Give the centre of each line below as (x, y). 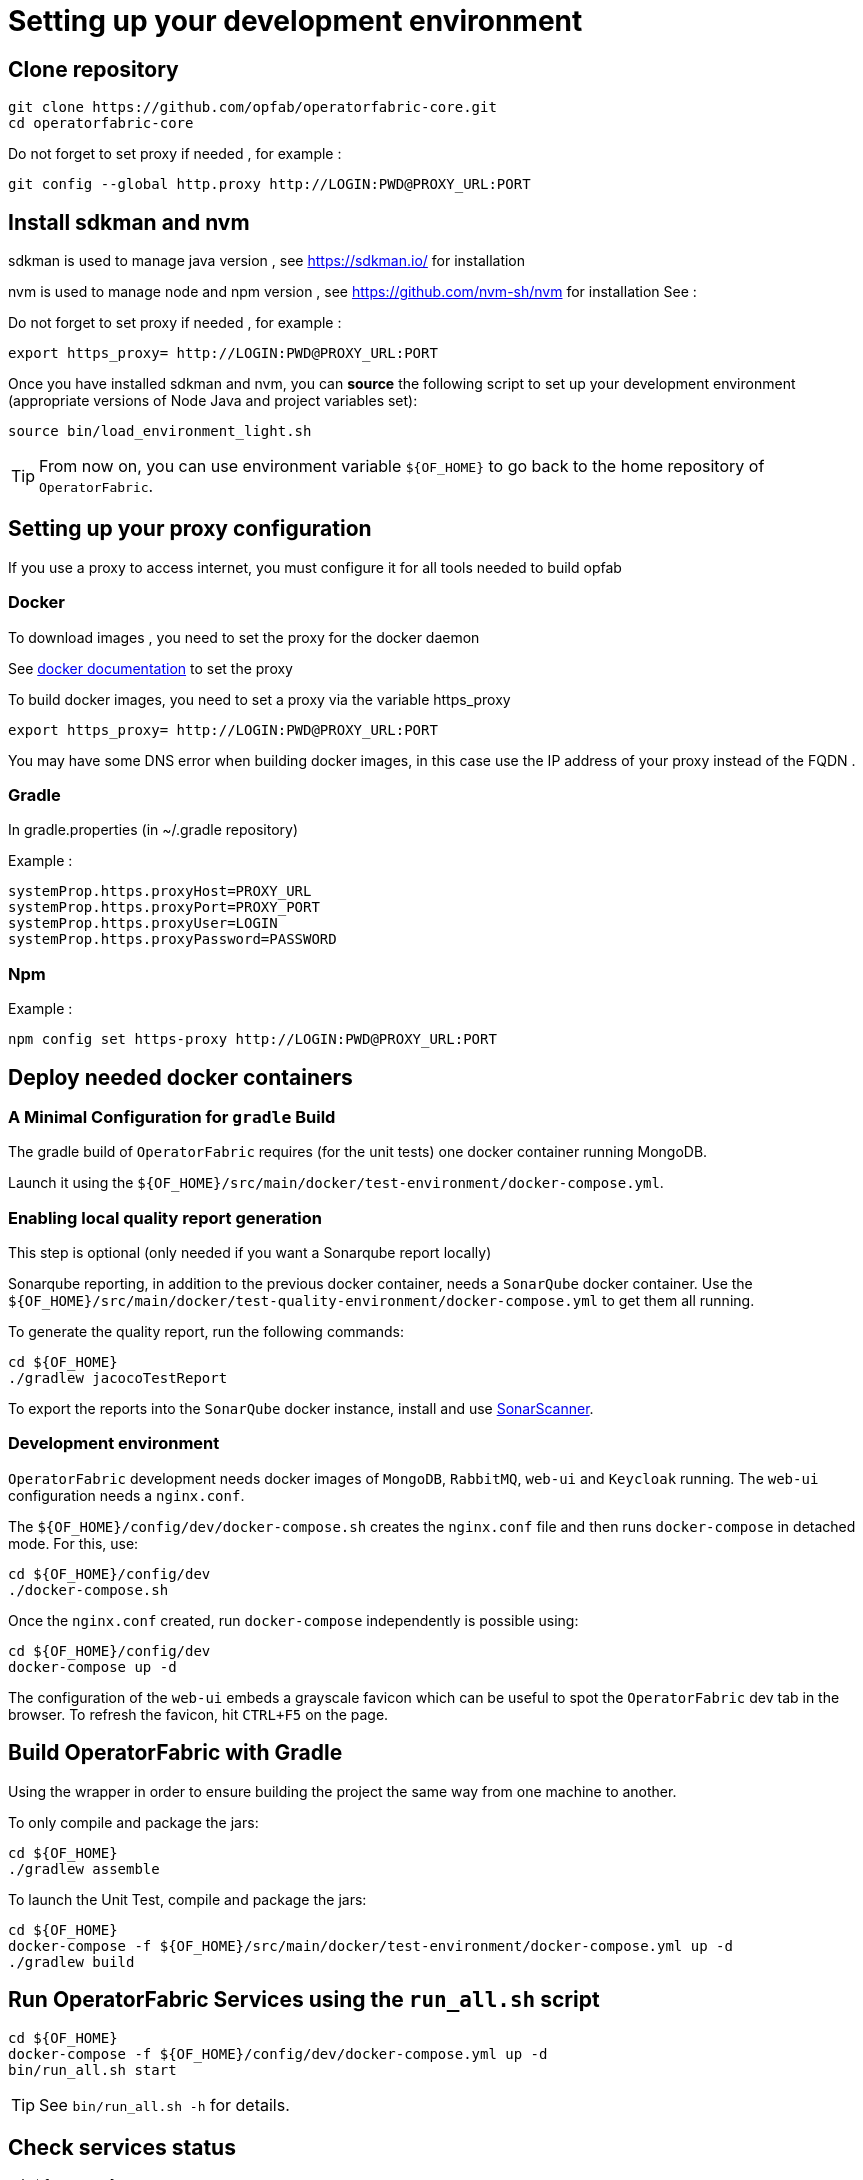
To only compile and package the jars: (133, 1822)
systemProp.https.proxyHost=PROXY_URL (160, 891)
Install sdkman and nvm (129, 222)
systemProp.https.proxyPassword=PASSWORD (172, 939)
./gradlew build (71, 1961)
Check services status (122, 2147)
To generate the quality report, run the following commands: (206, 1332)
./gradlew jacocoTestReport (118, 1378)
